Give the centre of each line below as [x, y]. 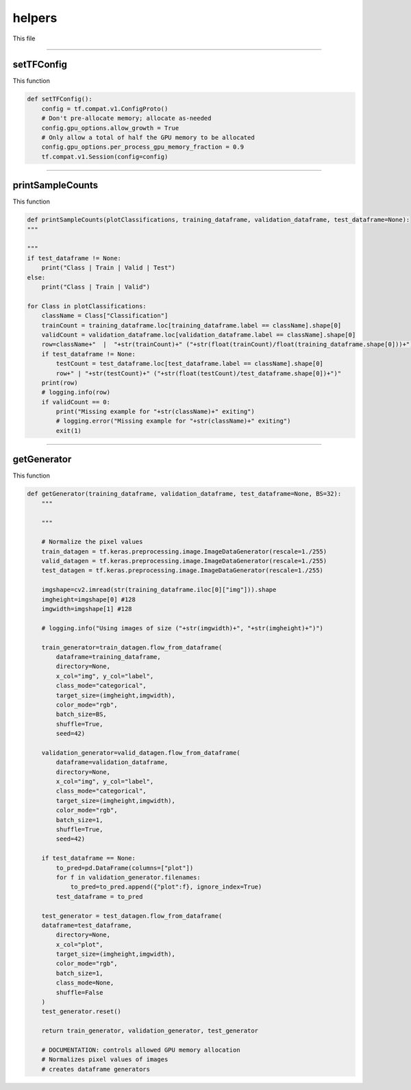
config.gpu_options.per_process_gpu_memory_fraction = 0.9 [143, 147]
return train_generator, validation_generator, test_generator [150, 1031]
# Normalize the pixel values [92, 542]
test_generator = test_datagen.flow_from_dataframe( [132, 916]
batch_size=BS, [82, 715]
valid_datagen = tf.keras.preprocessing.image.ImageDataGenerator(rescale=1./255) [184, 561]
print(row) [60, 383]
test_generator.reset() [81, 1012]
